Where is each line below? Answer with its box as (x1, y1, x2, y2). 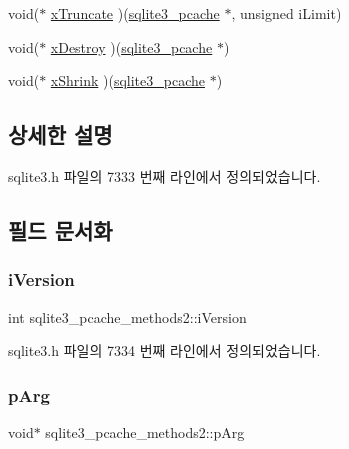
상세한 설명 (8, 119, 113, 150)
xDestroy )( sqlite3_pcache (50, 36, 213, 57)
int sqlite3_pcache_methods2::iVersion (8, 306, 247, 327)
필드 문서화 (8, 214, 113, 245)
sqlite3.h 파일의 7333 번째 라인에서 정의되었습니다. (8, 165, 321, 186)
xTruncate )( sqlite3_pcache (50, 3, 220, 23)
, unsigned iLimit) (231, 3, 342, 23)
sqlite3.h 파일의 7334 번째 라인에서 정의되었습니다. (8, 340, 321, 361)
